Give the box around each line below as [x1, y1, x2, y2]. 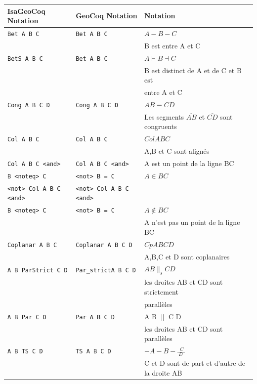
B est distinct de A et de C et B [144, 65, 242, 75]
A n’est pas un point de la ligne [144, 217, 240, 227]
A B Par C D [7, 313, 46, 321]
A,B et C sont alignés [144, 146, 210, 156]
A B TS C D [7, 348, 43, 355]
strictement [144, 287, 178, 297]
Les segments [144, 111, 184, 122]
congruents [144, 121, 177, 131]
